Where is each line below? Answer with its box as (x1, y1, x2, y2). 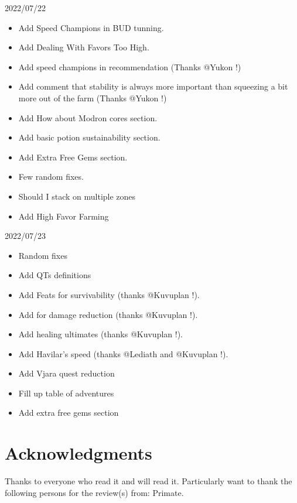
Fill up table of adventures (18, 386, 114, 399)
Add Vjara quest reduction (18, 367, 115, 379)
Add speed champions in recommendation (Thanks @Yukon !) (18, 60, 241, 73)
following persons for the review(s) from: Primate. (5, 486, 184, 498)
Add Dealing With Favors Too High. (18, 41, 149, 53)
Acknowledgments (5, 441, 152, 465)
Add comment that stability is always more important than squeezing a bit (18, 80, 288, 93)
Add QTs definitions (18, 269, 91, 281)
